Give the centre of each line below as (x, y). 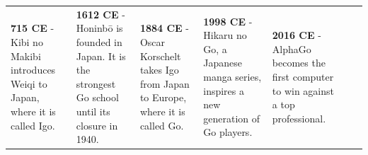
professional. (299, 118)
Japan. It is (101, 56)
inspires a (224, 90)
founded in (99, 41)
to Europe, (163, 97)
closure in (97, 125)
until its (93, 111)
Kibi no (27, 41)
